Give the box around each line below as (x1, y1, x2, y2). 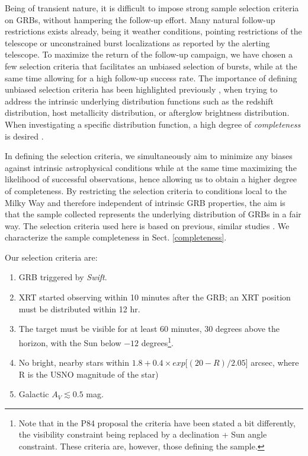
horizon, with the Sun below (18, 336, 121, 349)
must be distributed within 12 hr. (18, 302, 140, 315)
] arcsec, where (245, 356, 299, 369)
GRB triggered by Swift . (18, 271, 107, 283)
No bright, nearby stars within (18, 356, 129, 369)
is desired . (5, 129, 44, 142)
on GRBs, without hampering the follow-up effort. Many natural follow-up (5, 13, 275, 26)
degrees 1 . (141, 334, 174, 349)
